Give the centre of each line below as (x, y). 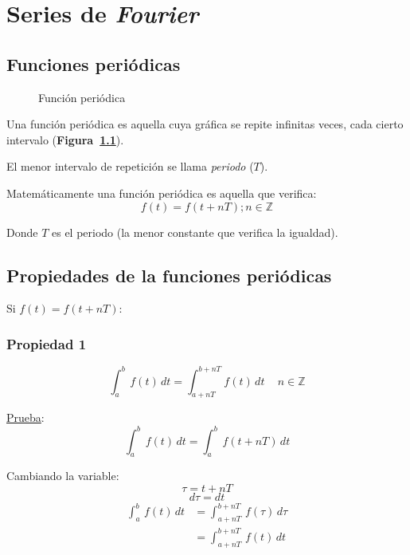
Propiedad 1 (47, 343)
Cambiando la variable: (63, 476)
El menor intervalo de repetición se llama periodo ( (130, 166)
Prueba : (25, 417)
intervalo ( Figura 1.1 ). (65, 139)
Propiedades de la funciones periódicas (169, 275)
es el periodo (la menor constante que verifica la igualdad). (195, 232)
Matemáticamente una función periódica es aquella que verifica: (162, 193)
